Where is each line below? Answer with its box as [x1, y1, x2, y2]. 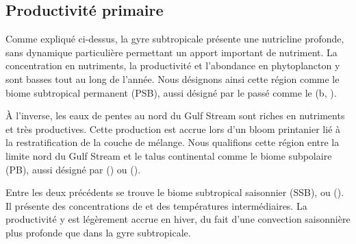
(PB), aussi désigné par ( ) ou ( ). [5, 162, 141, 176]
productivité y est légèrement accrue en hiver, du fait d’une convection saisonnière [5, 212, 351, 226]
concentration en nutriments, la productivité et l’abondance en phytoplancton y [5, 58, 340, 73]
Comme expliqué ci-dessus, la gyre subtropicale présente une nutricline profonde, [5, 32, 344, 46]
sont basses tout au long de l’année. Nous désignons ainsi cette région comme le [5, 71, 340, 86]
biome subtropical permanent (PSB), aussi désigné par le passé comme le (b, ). [5, 85, 337, 99]
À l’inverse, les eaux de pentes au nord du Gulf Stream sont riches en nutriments [5, 108, 345, 123]
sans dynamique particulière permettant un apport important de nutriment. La [5, 45, 338, 59]
